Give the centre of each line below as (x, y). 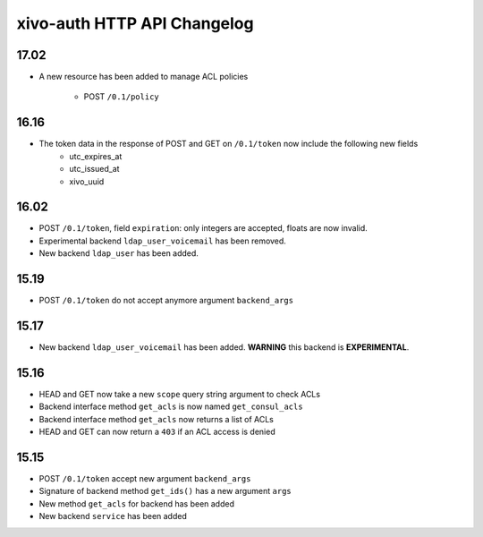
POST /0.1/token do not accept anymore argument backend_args (166, 301)
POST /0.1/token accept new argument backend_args (145, 479)
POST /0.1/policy (122, 97)
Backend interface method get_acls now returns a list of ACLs (157, 419)
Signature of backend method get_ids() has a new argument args (165, 491)
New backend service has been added (113, 516)
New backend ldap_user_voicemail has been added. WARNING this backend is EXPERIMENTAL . (224, 347)
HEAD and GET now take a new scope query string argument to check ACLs (180, 394)
